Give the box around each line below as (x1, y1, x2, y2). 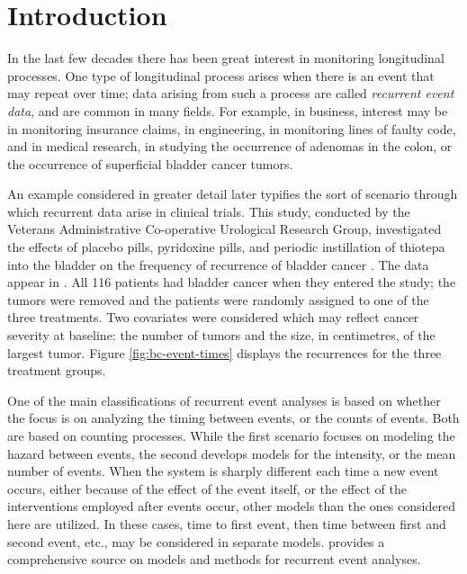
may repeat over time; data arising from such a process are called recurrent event (7, 84, 454, 103)
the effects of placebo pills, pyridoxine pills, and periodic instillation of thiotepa (7, 238, 445, 256)
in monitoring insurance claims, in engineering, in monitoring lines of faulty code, (7, 119, 456, 138)
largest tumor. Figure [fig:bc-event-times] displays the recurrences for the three (7, 343, 442, 362)
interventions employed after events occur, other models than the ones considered (7, 497, 455, 516)
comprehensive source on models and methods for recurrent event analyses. (7, 550, 421, 569)
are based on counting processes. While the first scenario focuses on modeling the (7, 426, 455, 444)
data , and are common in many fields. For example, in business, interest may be (7, 101, 448, 120)
